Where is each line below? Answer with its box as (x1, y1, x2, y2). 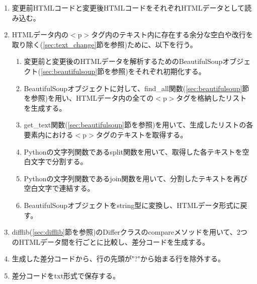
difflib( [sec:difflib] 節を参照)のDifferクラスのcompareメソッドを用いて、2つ (12, 227, 247, 237)
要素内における (24, 129, 73, 139)
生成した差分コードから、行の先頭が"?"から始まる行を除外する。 (12, 253, 225, 264)
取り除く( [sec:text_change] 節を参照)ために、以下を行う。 (12, 39, 197, 49)
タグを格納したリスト (176, 93, 247, 103)
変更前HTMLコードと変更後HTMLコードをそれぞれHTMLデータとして (12, 3, 244, 13)
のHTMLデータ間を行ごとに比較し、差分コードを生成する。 (12, 236, 209, 247)
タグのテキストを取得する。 (96, 129, 188, 139)
